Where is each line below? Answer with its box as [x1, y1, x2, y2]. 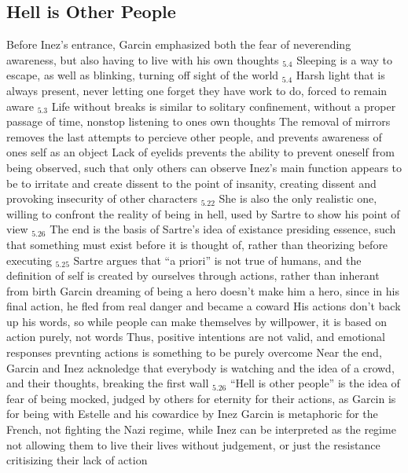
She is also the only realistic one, [219, 190, 377, 207]
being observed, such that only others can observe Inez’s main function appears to [6, 159, 402, 175]
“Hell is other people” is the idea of [230, 375, 400, 391]
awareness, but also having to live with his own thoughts [6, 51, 279, 68]
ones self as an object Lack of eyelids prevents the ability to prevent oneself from [6, 144, 395, 160]
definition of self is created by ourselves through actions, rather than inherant [6, 267, 380, 284]
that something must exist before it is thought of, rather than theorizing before [6, 236, 388, 252]
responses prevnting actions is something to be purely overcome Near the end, [6, 344, 382, 361]
